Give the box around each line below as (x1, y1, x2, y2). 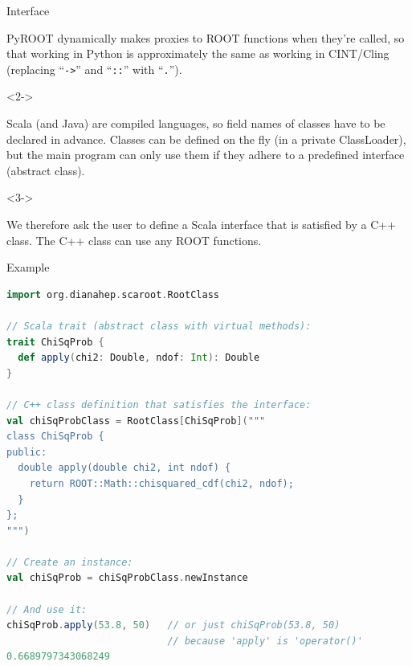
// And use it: (6, 603, 88, 615)
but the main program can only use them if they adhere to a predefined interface (6, 146, 405, 163)
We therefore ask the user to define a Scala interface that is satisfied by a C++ (6, 216, 397, 232)
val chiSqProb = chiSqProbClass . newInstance (6, 572, 248, 584)
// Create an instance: (6, 556, 133, 568)
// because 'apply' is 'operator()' (167, 635, 363, 647)
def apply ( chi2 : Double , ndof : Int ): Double (18, 352, 260, 364)
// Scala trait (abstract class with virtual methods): (6, 320, 312, 332)
